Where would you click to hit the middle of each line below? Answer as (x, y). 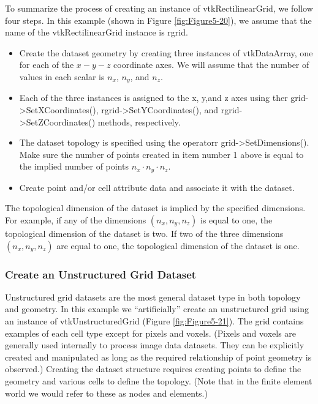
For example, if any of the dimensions (76, 220)
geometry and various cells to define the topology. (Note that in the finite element (159, 381)
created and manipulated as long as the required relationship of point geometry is (158, 357)
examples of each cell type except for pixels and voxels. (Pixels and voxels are (151, 333)
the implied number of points (74, 166)
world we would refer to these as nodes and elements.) (106, 393)
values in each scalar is (62, 76)
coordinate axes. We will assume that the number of (211, 65)
